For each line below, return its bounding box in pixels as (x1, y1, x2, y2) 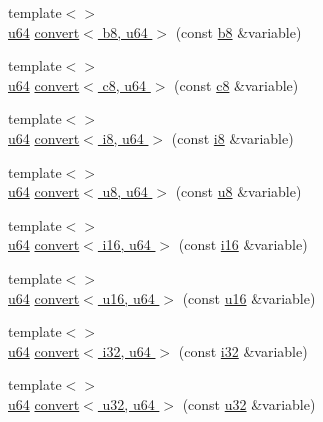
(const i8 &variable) (171, 127, 294, 148)
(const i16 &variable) (178, 234, 308, 255)
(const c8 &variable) (174, 74, 299, 95)
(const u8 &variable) (175, 181, 302, 202)
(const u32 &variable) (182, 393, 316, 414)
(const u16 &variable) (182, 287, 316, 308)
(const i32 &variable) (178, 340, 308, 361)
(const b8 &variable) (175, 21, 302, 42)
